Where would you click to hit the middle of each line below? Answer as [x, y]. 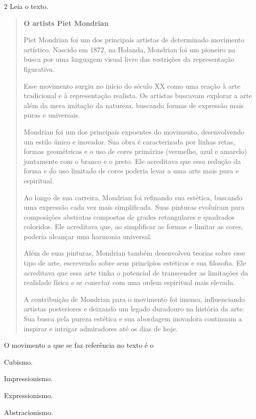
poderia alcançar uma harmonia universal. [88, 236]
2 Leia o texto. [26, 6]
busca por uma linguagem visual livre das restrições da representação [129, 59]
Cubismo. [18, 361]
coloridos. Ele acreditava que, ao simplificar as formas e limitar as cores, [133, 226]
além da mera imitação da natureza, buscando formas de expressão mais [134, 105]
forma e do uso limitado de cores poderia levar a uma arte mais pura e [131, 171]
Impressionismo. [28, 378]
